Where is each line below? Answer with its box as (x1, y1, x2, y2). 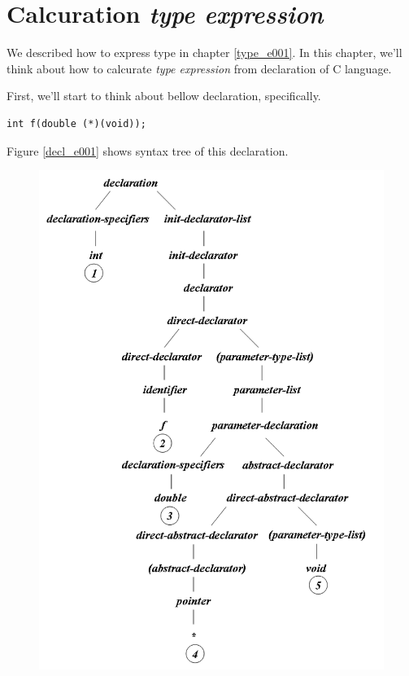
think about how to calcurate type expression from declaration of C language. (7, 59, 392, 77)
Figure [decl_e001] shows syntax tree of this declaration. (7, 142, 289, 159)
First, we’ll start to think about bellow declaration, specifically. (7, 87, 321, 104)
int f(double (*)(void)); (7, 117, 146, 129)
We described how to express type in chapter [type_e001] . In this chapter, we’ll (7, 44, 402, 61)
